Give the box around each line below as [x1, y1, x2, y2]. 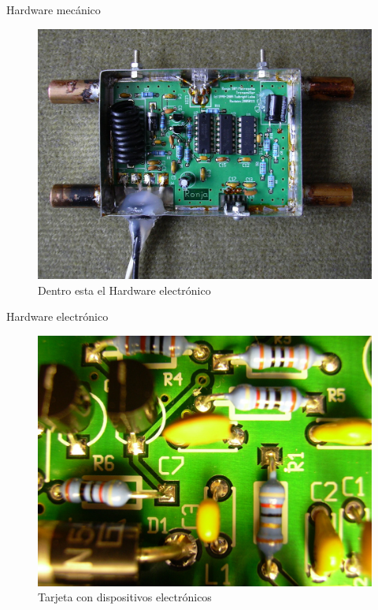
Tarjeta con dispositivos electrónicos [38, 589, 212, 605]
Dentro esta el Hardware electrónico [38, 281, 211, 298]
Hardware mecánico [6, 2, 101, 17]
